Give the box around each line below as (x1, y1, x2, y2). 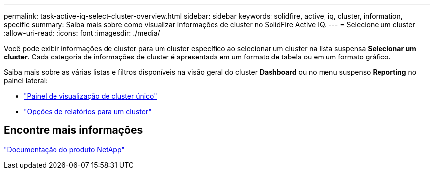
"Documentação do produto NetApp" (4, 145, 125, 154)
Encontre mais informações (4, 124, 143, 137)
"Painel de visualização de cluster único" (24, 92, 157, 100)
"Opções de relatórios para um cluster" (24, 107, 152, 115)
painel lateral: (4, 76, 48, 85)
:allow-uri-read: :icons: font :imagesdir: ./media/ (4, 29, 160, 37)
